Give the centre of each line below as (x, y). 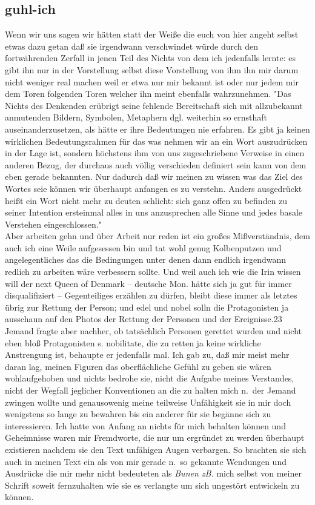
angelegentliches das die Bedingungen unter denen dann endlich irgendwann (146, 259)
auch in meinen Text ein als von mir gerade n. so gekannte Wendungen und (146, 461)
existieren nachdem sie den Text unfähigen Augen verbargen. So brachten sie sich (156, 449)
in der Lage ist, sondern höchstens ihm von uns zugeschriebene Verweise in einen (155, 153)
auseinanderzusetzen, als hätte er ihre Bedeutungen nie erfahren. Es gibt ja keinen (157, 129)
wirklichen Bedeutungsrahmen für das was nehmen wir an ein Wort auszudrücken (156, 141)
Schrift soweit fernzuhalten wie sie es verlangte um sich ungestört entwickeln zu (152, 485)
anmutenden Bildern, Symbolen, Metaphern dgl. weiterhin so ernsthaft (136, 117)
